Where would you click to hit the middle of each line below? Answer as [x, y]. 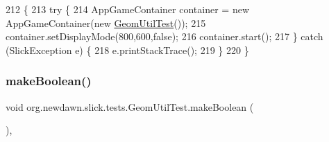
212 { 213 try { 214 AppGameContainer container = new [127, 9]
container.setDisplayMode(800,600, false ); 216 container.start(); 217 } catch [164, 36]
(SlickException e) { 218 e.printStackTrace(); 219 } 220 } [127, 50]
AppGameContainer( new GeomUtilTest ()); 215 [106, 23]
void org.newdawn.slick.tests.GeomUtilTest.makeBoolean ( [130, 106]
